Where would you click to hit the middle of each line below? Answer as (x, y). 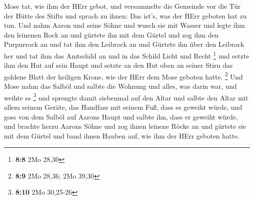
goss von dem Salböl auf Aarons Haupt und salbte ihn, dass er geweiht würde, (121, 116)
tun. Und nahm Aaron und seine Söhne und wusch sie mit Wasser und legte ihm (125, 25)
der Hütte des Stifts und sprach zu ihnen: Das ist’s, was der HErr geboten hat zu (125, 15)
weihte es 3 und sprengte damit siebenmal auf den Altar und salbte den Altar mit (126, 97)
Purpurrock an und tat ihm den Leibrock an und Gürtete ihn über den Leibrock (124, 44)
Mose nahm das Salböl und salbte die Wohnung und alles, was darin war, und (120, 86)
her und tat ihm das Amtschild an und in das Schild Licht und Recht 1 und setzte (127, 55)
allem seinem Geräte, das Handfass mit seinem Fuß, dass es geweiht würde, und (123, 107)
